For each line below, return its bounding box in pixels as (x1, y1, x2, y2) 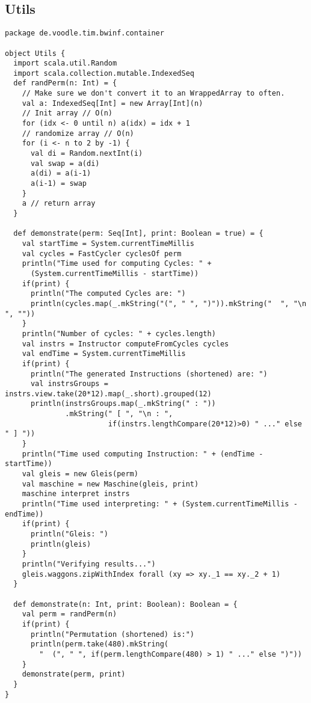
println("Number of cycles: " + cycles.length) (22, 329, 216, 338)
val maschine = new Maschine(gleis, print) (22, 479, 199, 488)
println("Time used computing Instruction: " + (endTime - (22, 449, 263, 458)
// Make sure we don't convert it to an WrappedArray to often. (22, 89, 285, 98)
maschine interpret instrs (22, 490, 130, 499)
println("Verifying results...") (22, 559, 156, 568)
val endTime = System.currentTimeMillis (22, 349, 186, 358)
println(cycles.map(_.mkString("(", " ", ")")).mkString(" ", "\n (30, 299, 307, 308)
